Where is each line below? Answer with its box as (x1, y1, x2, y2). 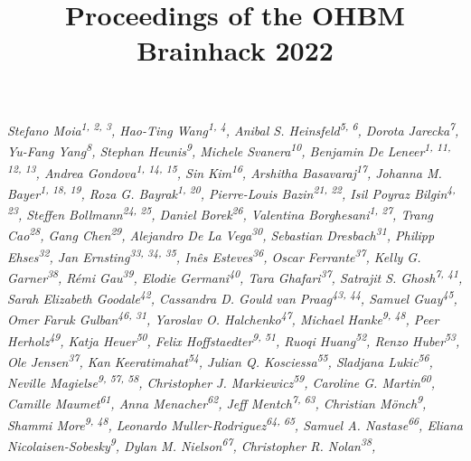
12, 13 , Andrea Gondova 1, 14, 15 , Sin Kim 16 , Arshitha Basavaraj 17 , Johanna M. (7, 161, 442, 182)
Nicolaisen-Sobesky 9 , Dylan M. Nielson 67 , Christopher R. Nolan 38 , (7, 434, 376, 455)
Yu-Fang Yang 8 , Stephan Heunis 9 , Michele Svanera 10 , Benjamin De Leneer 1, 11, (7, 139, 451, 161)
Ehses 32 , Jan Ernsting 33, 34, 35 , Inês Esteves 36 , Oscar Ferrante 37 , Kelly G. (7, 245, 421, 266)
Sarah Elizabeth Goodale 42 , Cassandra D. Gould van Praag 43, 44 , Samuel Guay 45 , (7, 287, 457, 308)
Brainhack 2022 (137, 32, 334, 69)
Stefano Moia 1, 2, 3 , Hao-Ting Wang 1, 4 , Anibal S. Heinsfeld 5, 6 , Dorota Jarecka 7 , (7, 118, 459, 140)
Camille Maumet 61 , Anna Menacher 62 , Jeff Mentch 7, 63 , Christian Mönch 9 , (7, 391, 427, 413)
